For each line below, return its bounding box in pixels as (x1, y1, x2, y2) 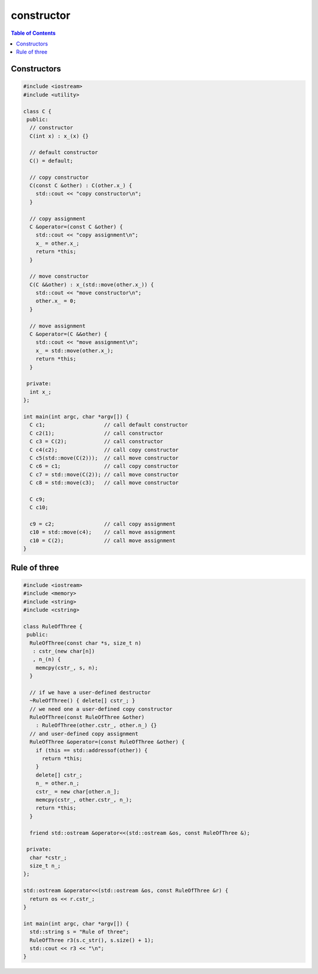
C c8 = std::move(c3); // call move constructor (29, 480, 179, 486)
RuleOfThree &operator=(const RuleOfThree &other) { (29, 739, 185, 746)
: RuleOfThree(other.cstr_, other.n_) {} (35, 722, 157, 729)
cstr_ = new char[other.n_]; (35, 788, 120, 795)
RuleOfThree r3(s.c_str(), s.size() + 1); (29, 937, 154, 943)
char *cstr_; (29, 854, 67, 861)
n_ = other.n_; (35, 780, 79, 787)
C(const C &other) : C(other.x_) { (29, 182, 132, 189)
